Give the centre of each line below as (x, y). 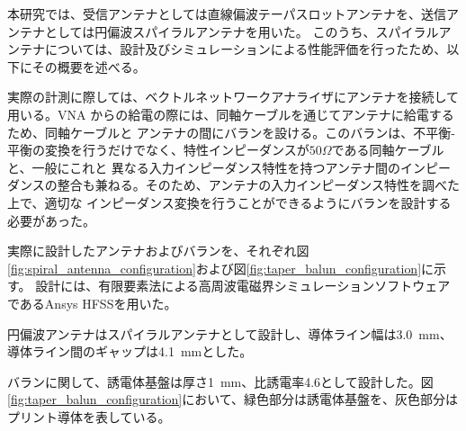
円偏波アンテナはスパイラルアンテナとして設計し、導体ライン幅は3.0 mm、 (230, 333)
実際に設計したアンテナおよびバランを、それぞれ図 (158, 251)
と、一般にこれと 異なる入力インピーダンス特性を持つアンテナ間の (204, 167)
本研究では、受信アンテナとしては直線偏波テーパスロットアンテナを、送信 (227, 13)
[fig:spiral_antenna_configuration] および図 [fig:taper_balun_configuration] (215, 268)
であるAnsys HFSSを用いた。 (92, 303)
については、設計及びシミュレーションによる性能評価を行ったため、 (246, 49)
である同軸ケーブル (388, 150)
